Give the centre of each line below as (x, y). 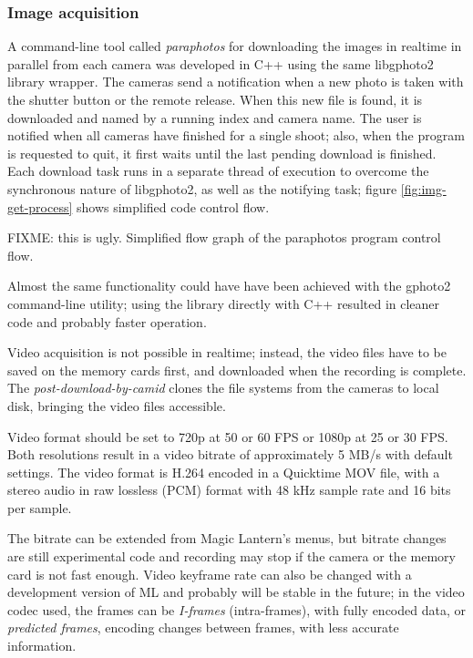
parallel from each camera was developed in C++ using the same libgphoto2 (221, 63)
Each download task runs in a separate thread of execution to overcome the (218, 171)
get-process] (40, 206)
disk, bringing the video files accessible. (117, 405)
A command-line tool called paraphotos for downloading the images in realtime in (235, 46)
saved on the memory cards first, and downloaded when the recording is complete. (237, 370)
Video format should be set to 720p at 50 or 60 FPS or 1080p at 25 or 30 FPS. (228, 436)
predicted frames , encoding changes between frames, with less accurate (203, 627)
